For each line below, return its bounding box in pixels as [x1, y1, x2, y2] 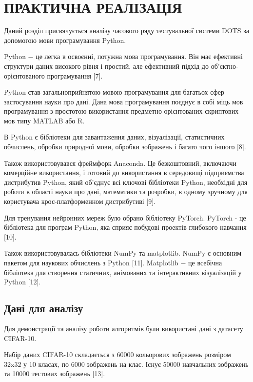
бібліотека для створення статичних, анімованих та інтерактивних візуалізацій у [4, 267, 242, 277]
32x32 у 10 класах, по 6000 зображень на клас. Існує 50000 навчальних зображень [4, 359, 249, 369]
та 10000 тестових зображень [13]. [4, 368, 105, 379]
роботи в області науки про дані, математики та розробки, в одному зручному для [4, 186, 248, 197]
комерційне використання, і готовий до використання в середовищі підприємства [4, 167, 244, 178]
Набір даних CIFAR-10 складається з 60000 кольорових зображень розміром [4, 349, 231, 360]
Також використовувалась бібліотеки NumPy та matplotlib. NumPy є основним [4, 248, 242, 258]
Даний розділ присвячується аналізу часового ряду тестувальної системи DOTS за [4, 25, 250, 36]
